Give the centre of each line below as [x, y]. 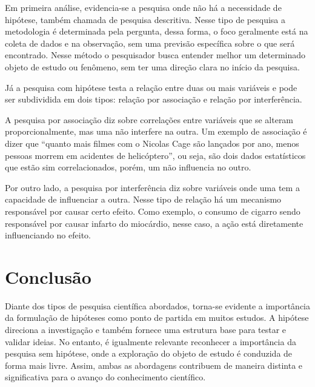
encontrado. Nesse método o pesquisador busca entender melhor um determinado [155, 55]
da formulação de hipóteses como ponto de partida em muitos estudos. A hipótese [157, 318]
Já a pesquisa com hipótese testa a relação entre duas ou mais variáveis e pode [151, 87]
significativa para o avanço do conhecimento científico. [105, 377]
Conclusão [48, 276]
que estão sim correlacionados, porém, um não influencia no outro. [128, 167]
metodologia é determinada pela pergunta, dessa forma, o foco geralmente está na [157, 31]
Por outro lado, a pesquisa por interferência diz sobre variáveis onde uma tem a [152, 187]
